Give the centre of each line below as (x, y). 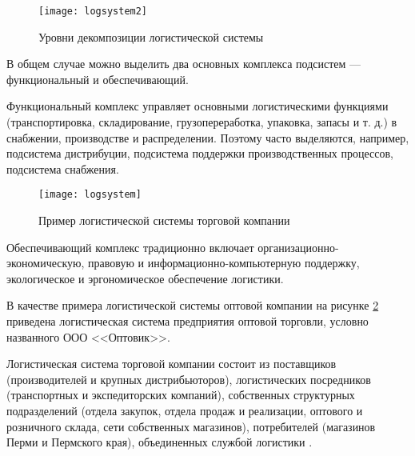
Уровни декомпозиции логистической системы (151, 36)
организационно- (298, 247)
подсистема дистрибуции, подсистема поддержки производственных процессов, (200, 153)
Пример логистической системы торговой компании (164, 220)
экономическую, (46, 263)
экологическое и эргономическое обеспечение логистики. (145, 278)
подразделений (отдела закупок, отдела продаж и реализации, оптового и (185, 410)
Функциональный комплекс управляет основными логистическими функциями (198, 106)
